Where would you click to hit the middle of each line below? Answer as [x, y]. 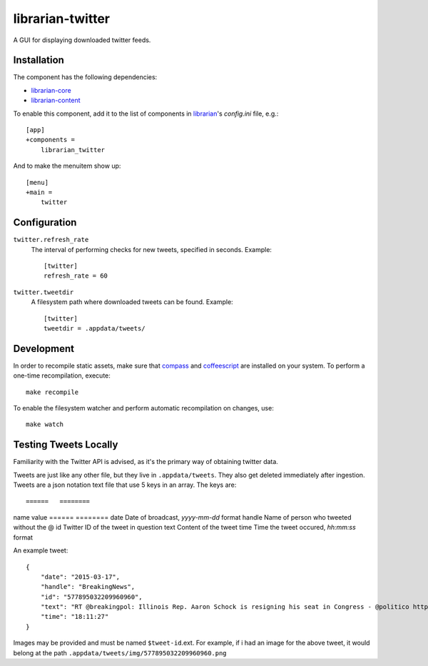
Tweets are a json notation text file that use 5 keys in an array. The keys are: [125, 485]
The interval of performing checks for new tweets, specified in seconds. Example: [152, 249]
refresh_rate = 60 [76, 276]
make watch [45, 424]
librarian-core [51, 90]
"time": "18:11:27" [75, 617]
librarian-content [56, 101]
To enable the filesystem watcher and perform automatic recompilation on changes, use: [143, 408]
